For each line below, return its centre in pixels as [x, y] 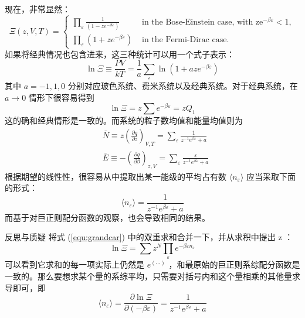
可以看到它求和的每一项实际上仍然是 [74, 264]
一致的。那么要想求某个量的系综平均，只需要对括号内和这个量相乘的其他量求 [152, 276]
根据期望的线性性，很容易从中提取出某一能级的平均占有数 [116, 176]
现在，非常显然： [38, 9]
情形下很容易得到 [61, 97]
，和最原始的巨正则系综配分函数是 [234, 264]
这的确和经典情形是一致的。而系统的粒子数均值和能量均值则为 [124, 120]
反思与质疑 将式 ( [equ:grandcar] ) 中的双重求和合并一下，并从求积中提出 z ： [149, 237]
